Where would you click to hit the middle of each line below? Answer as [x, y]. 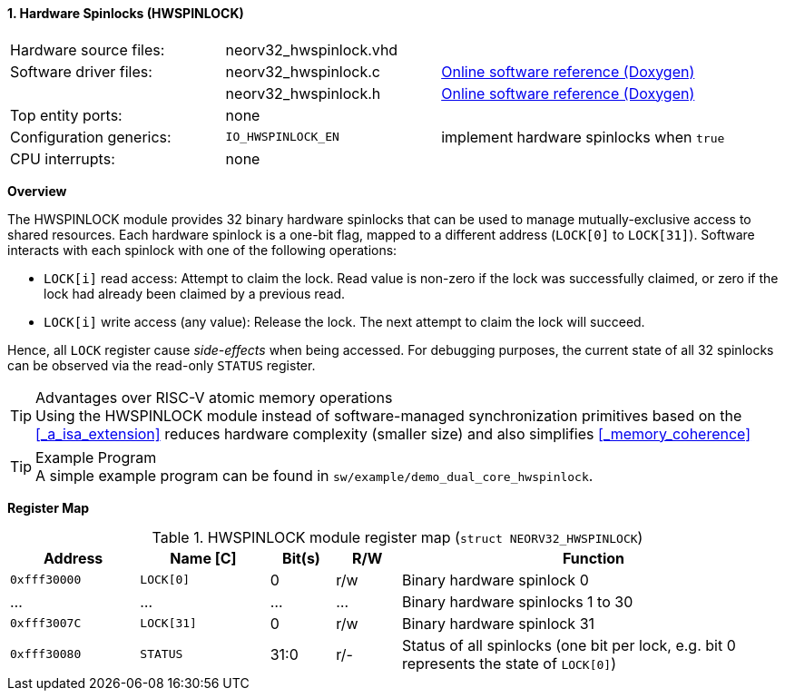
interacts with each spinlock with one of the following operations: [202, 250]
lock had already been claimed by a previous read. [195, 293]
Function [594, 558]
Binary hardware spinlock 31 [498, 623]
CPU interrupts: [63, 158]
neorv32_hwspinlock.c [303, 71]
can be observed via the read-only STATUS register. [162, 365]
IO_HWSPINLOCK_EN [282, 137]
